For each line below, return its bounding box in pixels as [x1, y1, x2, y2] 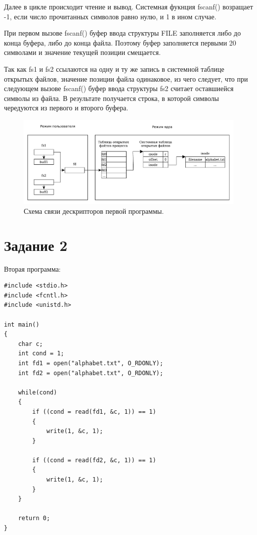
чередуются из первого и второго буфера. [4, 102, 128, 113]
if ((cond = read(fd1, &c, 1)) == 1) [32, 408, 156, 415]
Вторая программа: [4, 263, 61, 274]
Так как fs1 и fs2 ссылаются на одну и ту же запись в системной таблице [4, 63, 224, 74]
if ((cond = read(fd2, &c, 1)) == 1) [32, 456, 156, 464]
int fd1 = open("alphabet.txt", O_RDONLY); [18, 359, 164, 367]
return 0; [18, 515, 50, 522]
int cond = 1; [18, 350, 64, 357]
